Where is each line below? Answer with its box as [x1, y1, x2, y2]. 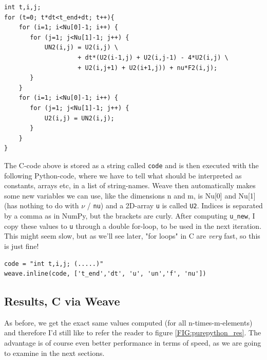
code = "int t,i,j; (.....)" [4, 260, 104, 267]
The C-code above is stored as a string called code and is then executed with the [4, 159, 259, 170]
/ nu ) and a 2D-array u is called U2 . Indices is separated [87, 200, 263, 211]
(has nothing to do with [4, 200, 79, 211]
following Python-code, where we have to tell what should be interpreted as [4, 170, 242, 181]
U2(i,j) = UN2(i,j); [44, 114, 115, 122]
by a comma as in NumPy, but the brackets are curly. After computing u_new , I [4, 210, 255, 221]
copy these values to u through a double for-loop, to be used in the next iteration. [4, 220, 262, 231]
